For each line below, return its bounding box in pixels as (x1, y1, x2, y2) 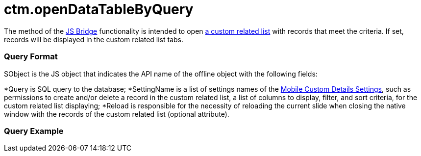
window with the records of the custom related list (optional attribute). (4, 109, 229, 118)
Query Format (4, 52, 58, 62)
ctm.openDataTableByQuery (4, 1, 194, 18)
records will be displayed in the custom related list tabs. (4, 35, 184, 44)
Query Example (4, 126, 64, 136)
